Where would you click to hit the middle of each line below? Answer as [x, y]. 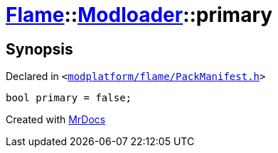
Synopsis [39, 49]
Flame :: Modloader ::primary [139, 15]
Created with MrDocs [56, 120]
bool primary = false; [69, 98]
